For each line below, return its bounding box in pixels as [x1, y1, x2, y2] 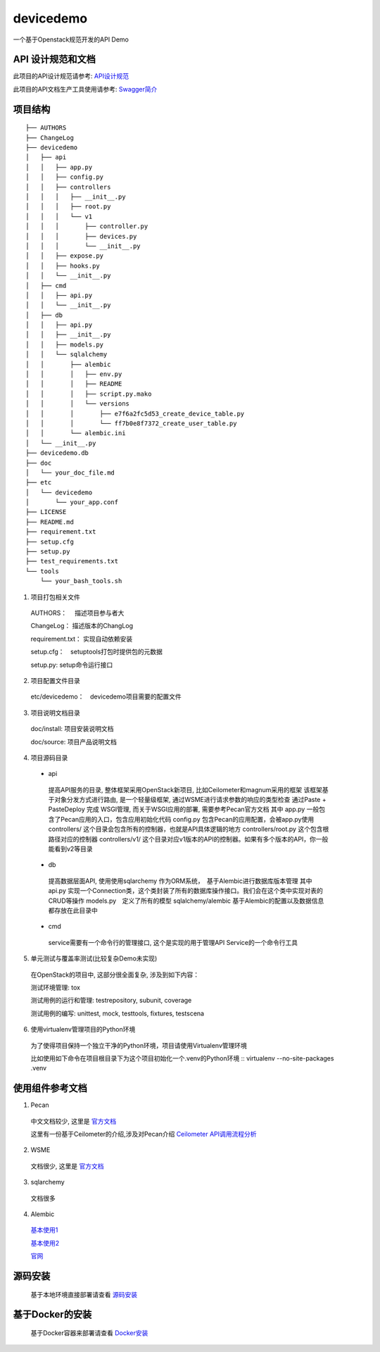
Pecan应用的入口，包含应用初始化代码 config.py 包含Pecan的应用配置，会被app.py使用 [60, 815, 315, 823]
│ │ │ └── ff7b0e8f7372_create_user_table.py [25, 419, 237, 427]
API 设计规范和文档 [13, 54, 96, 65]
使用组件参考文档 [13, 1082, 87, 1094]
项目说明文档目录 [30, 708, 80, 717]
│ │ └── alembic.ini [25, 430, 126, 437]
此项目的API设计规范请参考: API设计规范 [13, 72, 129, 80]
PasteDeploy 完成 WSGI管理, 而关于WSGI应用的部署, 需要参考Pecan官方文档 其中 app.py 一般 [48, 805, 319, 813]
